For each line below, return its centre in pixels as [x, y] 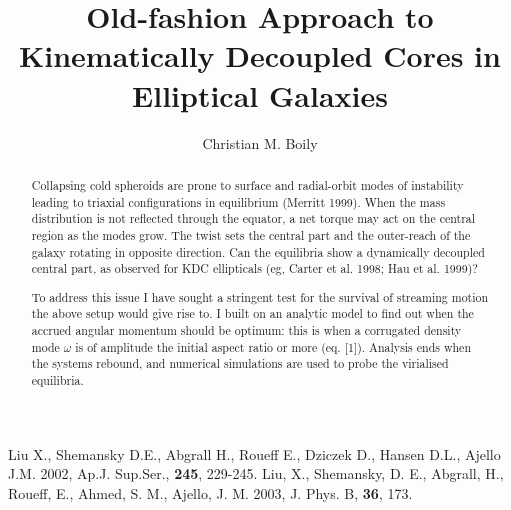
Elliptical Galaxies [260, 94]
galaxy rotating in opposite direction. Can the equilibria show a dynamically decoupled [258, 251]
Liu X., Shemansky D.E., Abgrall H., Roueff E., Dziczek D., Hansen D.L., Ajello [254, 453]
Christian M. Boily [260, 142]
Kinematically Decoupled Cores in [260, 55]
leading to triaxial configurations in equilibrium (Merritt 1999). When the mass [238, 201]
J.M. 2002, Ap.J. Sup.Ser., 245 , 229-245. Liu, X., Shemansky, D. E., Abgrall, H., [256, 473]
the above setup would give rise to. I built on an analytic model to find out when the [252, 313]
